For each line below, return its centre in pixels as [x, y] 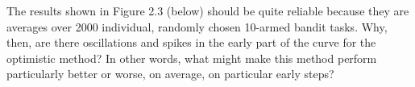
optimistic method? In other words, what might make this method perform [192, 58]
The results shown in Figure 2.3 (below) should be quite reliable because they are [208, 10]
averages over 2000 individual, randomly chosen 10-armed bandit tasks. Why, [197, 26]
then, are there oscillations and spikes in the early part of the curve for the [191, 42]
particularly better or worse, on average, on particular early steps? [170, 74]
